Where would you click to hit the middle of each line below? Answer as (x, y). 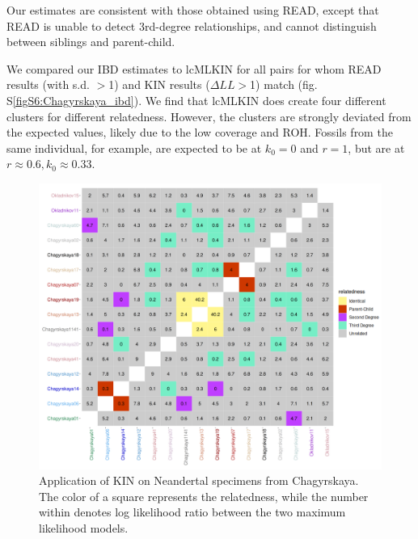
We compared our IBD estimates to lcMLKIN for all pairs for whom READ (194, 68)
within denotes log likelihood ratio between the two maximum (192, 512)
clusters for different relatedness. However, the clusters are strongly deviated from (209, 116)
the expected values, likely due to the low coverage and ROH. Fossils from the (200, 132)
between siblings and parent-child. (91, 42)
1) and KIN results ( (159, 84)
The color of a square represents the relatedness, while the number (204, 496)
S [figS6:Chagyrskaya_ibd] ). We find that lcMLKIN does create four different (196, 100)
